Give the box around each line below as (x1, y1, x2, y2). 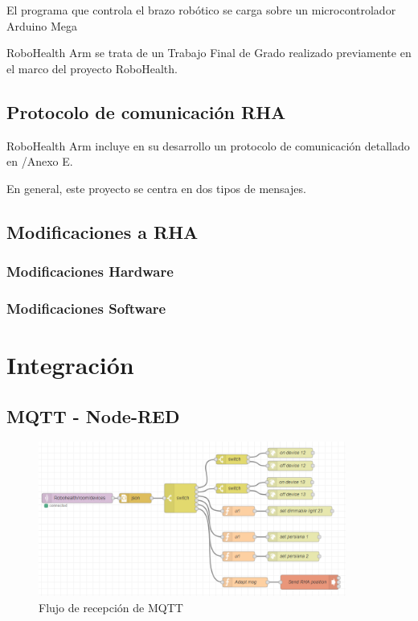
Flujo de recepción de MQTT (39, 598, 183, 615)
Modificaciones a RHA (6, 219, 199, 244)
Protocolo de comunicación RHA (6, 99, 286, 124)
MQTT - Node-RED (6, 403, 180, 428)
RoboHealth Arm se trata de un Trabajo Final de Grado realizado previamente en (6, 44, 412, 61)
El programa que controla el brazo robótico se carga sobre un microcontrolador (6, 2, 396, 18)
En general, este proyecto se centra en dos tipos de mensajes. (6, 179, 306, 196)
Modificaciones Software (6, 298, 166, 318)
